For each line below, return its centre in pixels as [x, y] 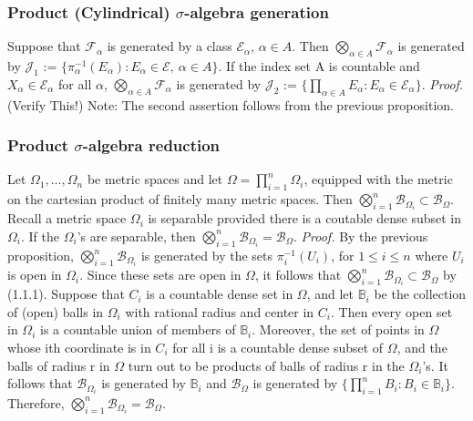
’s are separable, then [136, 236]
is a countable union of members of [138, 329]
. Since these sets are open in [160, 275]
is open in [35, 275]
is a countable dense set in [220, 294]
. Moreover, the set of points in [338, 329]
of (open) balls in [56, 311]
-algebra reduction [151, 145]
